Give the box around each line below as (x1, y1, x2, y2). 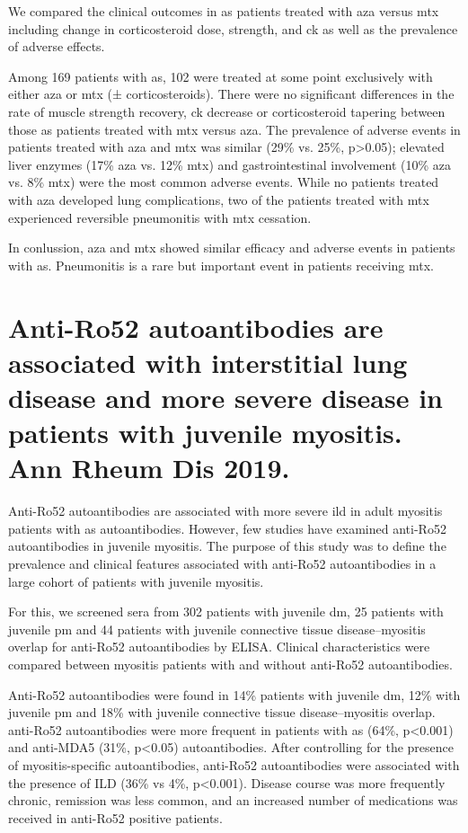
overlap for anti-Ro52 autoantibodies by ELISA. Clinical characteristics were (8, 637, 430, 656)
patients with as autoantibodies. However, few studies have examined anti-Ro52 (8, 518, 446, 537)
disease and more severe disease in (8, 378, 444, 415)
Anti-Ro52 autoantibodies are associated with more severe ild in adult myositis (8, 501, 443, 520)
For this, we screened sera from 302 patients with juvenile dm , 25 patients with (8, 602, 444, 621)
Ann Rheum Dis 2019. (8, 449, 290, 486)
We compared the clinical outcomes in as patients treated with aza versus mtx (8, 2, 439, 20)
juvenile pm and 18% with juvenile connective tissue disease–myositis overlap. (8, 703, 436, 722)
